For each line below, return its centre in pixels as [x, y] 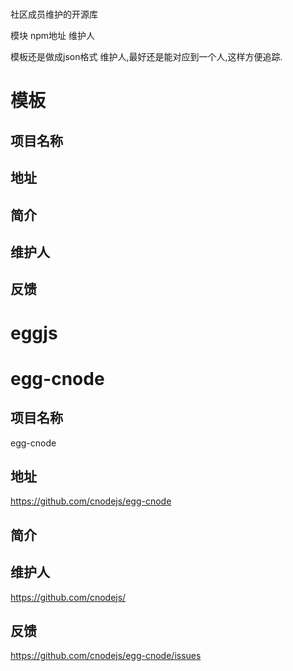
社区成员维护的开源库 [54, 14]
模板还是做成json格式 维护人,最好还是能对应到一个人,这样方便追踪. [146, 57]
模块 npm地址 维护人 [52, 36]
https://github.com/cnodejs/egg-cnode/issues [106, 656]
